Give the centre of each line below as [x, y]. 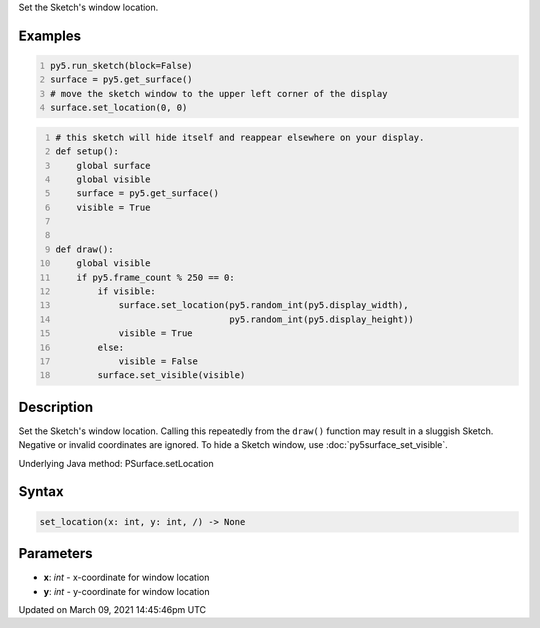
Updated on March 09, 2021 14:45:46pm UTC [112, 609]
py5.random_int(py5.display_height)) [322, 319]
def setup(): [87, 151]
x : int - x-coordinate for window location [126, 577]
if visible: [127, 291]
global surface [113, 165]
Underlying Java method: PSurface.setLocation [116, 463]
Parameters [55, 553]
